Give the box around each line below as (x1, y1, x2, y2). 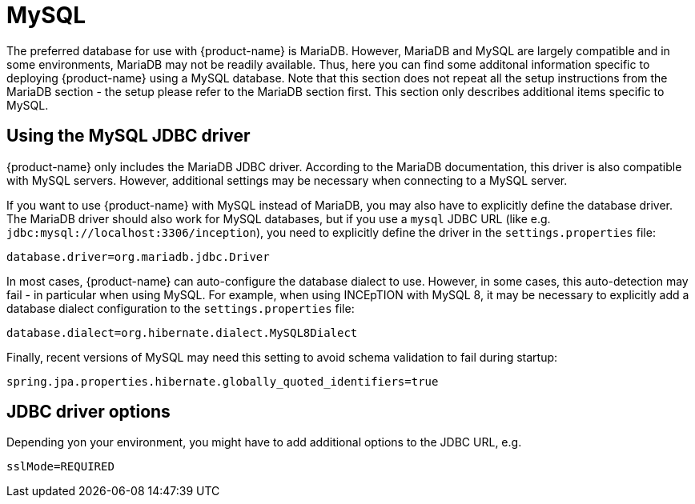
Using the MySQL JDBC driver (6, 126, 251, 146)
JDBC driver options (6, 402, 171, 422)
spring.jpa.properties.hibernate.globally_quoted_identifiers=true (6, 374, 439, 388)
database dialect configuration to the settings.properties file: (6, 301, 355, 315)
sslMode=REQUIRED (6, 460, 114, 474)
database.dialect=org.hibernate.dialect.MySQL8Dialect (6, 326, 358, 339)
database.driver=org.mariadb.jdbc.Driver (6, 250, 270, 263)
